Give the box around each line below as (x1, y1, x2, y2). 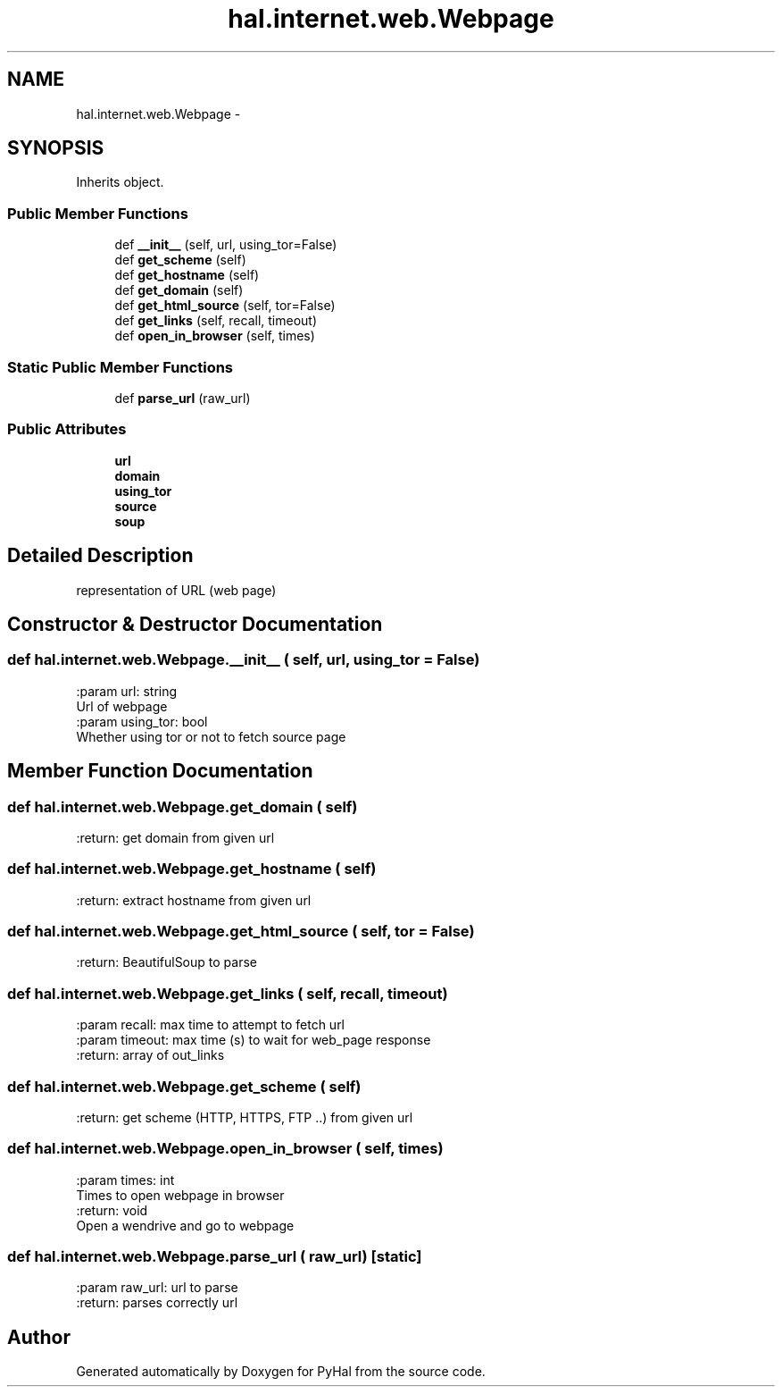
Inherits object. (76, 174, 164, 190)
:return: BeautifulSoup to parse (76, 954, 257, 970)
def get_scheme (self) (114, 252, 246, 268)
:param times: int (76, 1171, 175, 1188)
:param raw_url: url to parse (76, 1280, 238, 1296)
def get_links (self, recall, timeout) (114, 313, 318, 329)
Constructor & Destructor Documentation (7, 612, 383, 635)
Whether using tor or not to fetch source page (76, 728, 346, 744)
